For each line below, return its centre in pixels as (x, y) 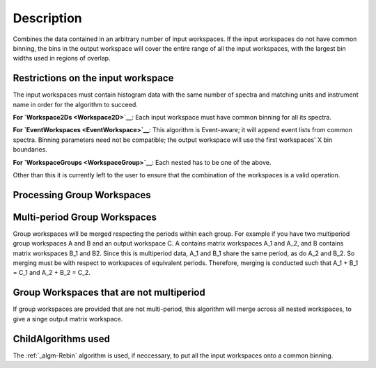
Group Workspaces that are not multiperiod (109, 293)
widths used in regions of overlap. (62, 58)
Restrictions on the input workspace (93, 78)
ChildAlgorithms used (62, 338)
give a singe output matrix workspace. (68, 319)
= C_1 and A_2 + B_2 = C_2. (52, 273)
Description (48, 18)
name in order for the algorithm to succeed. (76, 104)
